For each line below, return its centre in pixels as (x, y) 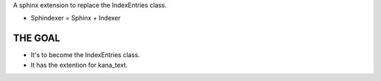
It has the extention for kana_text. (79, 65)
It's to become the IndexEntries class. (85, 55)
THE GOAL (37, 38)
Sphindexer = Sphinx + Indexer (76, 18)
